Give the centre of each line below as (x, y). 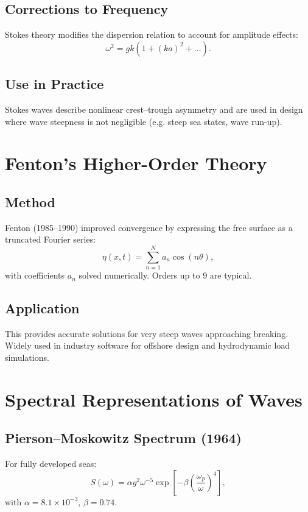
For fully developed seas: (51, 464)
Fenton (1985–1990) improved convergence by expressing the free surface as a (149, 227)
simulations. (27, 357)
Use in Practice (54, 84)
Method (30, 201)
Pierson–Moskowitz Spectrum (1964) (123, 438)
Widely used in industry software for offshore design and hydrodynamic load (148, 345)
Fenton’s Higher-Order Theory (136, 163)
